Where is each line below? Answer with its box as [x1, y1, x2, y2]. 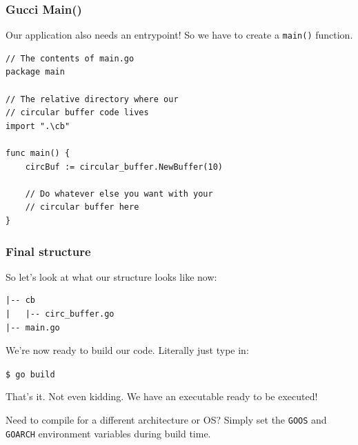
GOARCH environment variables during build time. [6, 426, 211, 440]
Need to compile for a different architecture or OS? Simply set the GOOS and [6, 413, 327, 427]
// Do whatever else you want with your [25, 188, 213, 199]
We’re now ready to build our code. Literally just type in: [6, 343, 249, 357]
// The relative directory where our [6, 94, 179, 104]
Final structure [6, 242, 91, 259]
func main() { [6, 148, 70, 159]
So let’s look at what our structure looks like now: [6, 269, 217, 284]
